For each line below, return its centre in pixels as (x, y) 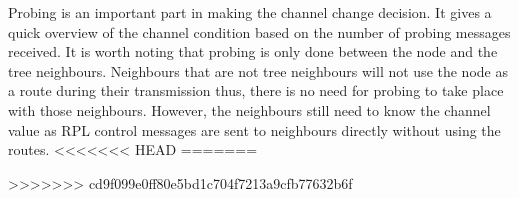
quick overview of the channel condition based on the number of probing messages (259, 31)
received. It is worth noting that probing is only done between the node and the (253, 51)
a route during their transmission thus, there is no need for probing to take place (256, 90)
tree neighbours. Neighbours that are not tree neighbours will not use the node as (258, 70)
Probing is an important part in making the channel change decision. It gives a (250, 12)
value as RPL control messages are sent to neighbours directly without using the (254, 129)
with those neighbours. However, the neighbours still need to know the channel (249, 109)
